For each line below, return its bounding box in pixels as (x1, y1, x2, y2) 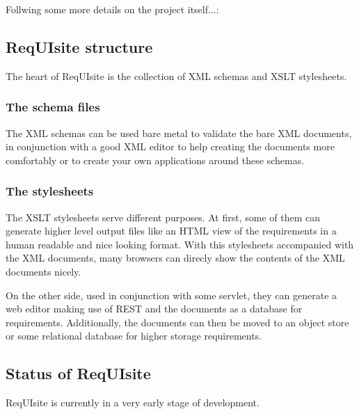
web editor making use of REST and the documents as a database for (6, 301, 303, 316)
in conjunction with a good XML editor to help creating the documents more (6, 139, 335, 154)
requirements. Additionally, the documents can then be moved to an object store (6, 315, 349, 329)
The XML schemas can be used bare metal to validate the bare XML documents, (6, 125, 352, 140)
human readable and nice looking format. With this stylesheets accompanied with (6, 237, 354, 251)
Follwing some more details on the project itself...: (6, 2, 219, 16)
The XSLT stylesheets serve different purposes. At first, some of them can (6, 209, 321, 224)
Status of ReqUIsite (6, 363, 151, 384)
